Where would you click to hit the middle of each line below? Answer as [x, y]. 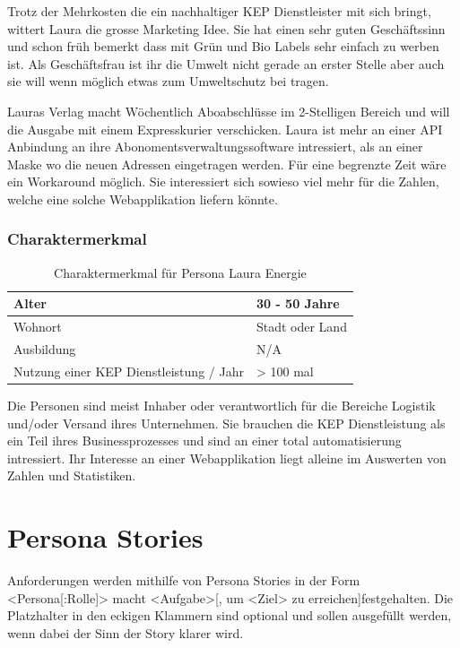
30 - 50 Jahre [298, 303]
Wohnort [38, 327]
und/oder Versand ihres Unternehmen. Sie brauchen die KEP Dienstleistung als [226, 423]
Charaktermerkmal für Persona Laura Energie [180, 272]
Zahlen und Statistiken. [72, 475]
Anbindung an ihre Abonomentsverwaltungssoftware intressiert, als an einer [215, 147]
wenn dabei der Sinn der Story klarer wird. [126, 632]
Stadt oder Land [301, 327]
